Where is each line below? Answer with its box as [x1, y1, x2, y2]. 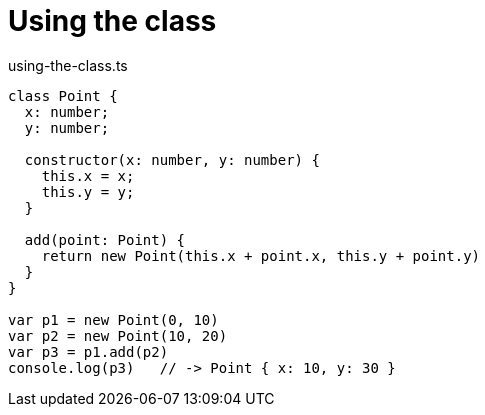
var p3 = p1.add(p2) [8, 343, 169, 360]
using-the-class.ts [8, 56, 128, 74]
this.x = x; [41, 167, 135, 184]
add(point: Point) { [24, 231, 186, 248]
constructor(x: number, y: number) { [24, 151, 320, 168]
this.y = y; [41, 183, 135, 200]
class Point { [8, 87, 118, 104]
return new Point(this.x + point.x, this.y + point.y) [41, 247, 481, 264]
